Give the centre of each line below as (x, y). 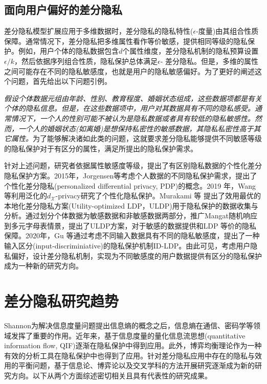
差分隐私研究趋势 (62, 301)
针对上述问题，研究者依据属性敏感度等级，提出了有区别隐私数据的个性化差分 (133, 165)
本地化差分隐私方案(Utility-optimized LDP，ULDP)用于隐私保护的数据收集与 (131, 205)
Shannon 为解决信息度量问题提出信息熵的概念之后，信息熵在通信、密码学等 (129, 325)
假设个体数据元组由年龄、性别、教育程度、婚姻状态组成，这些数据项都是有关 (133, 98)
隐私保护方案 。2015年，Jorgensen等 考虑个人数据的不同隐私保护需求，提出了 (131, 175)
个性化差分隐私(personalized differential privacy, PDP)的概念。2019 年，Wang (130, 185)
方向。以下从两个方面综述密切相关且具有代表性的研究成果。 (111, 375)
